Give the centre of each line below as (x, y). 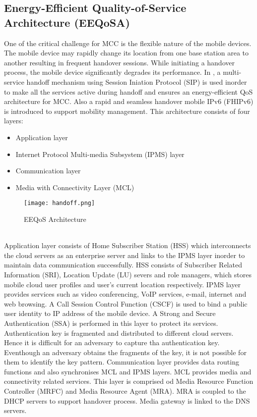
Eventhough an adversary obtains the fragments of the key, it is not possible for (125, 352)
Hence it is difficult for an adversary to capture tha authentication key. (112, 342)
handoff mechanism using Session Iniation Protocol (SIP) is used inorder (137, 81)
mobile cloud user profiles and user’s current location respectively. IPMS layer (122, 284)
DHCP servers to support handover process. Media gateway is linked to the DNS (127, 400)
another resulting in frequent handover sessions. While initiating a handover (119, 62)
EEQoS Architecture (55, 219)
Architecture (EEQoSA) (67, 22)
